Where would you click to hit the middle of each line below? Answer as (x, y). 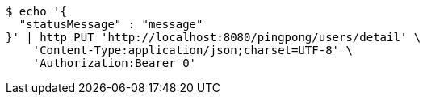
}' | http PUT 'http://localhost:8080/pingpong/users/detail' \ (213, 37)
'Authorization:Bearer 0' (115, 63)
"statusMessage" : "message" (111, 24)
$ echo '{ (36, 11)
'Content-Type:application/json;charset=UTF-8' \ (193, 50)
